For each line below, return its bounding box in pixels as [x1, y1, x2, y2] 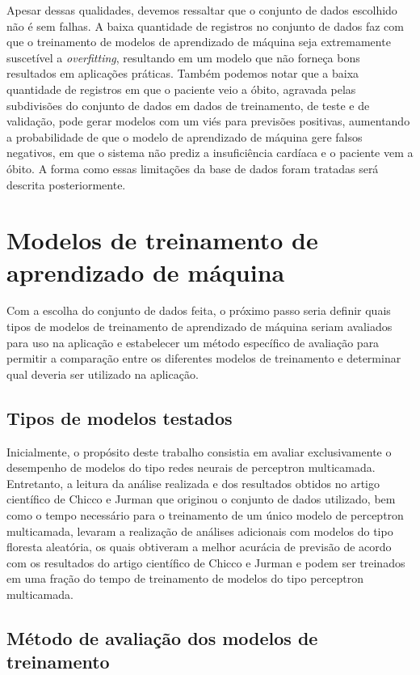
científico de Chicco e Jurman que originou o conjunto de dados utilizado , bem [6, 490, 396, 507]
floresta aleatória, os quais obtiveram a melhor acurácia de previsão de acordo [6, 538, 392, 555]
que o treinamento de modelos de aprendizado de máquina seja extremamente [6, 33, 391, 50]
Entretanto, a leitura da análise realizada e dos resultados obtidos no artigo [6, 474, 380, 491]
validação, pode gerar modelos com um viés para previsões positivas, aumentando [6, 112, 410, 129]
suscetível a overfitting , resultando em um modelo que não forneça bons [6, 49, 360, 66]
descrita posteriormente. [6, 176, 126, 193]
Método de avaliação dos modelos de [6, 625, 318, 650]
